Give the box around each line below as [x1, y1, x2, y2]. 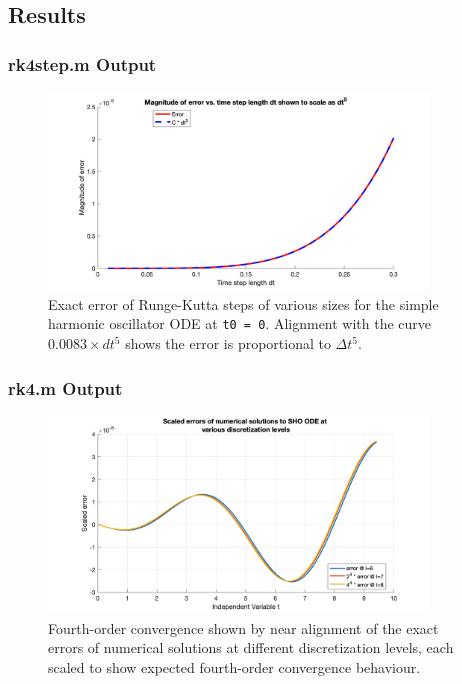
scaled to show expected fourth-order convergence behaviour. [48, 656, 421, 677]
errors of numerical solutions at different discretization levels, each [48, 637, 454, 658]
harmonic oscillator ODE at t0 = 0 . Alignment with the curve [48, 313, 432, 334]
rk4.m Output [8, 375, 123, 400]
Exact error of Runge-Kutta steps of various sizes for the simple [48, 293, 439, 314]
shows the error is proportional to [125, 333, 331, 354]
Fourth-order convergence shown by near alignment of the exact [48, 617, 439, 638]
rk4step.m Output [8, 51, 157, 76]
